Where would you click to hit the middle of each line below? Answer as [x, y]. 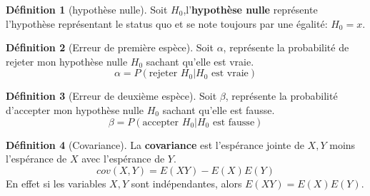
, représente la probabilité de [286, 47]
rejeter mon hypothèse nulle [67, 61]
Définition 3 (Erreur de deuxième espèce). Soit [111, 96]
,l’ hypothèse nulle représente [250, 9]
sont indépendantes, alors [186, 183]
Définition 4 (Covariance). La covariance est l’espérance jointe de [155, 144]
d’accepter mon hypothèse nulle [75, 109]
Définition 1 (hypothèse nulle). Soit [87, 9]
